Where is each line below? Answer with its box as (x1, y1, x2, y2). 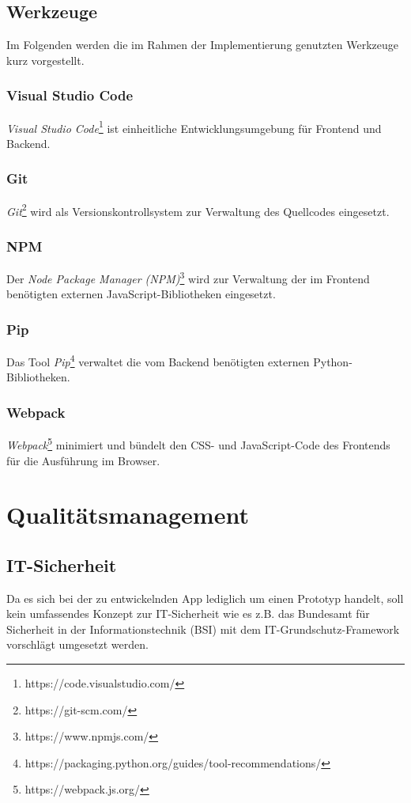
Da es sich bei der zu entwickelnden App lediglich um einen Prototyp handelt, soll (6, 589, 404, 606)
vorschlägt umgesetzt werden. (6, 636, 149, 653)
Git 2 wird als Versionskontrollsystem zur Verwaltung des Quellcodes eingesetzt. (6, 200, 390, 219)
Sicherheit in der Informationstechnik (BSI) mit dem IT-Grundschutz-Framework (6, 620, 400, 637)
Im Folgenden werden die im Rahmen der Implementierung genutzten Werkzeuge (6, 36, 398, 53)
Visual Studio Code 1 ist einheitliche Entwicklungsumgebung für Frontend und (6, 117, 382, 136)
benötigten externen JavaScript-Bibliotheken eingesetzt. (6, 286, 276, 302)
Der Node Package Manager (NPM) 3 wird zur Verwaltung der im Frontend (6, 268, 370, 286)
